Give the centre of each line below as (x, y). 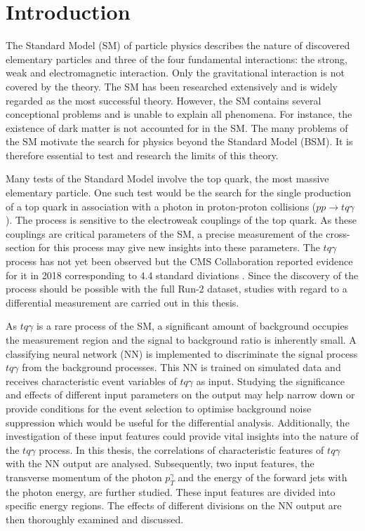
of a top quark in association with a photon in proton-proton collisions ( (161, 206)
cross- (338, 233)
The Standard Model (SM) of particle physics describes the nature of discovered (178, 45)
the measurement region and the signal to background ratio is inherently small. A (181, 340)
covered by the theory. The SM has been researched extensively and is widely (172, 86)
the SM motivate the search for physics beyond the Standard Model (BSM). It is (179, 141)
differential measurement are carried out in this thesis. (122, 302)
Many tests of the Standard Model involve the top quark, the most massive (167, 179)
